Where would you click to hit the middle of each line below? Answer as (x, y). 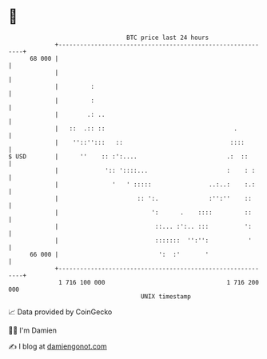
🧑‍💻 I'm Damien (33, 330)
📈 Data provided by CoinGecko (60, 312)
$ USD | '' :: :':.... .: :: (128, 156)
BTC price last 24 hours (168, 38)
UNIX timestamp (166, 296)
